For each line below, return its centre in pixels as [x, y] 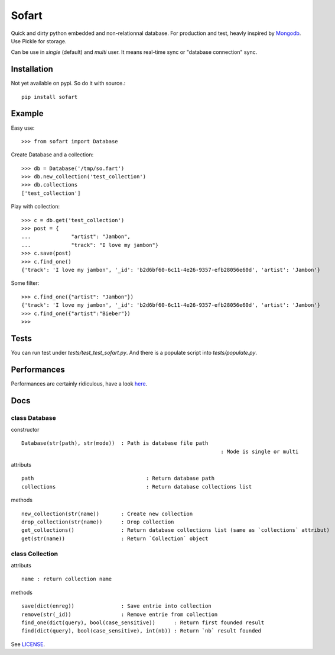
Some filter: [25, 283]
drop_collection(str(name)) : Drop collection [98, 522]
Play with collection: [35, 207]
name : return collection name [67, 579]
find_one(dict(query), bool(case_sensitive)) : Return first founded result [143, 622]
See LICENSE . [28, 644]
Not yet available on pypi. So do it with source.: [68, 84]
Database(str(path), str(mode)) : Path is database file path [115, 443]
